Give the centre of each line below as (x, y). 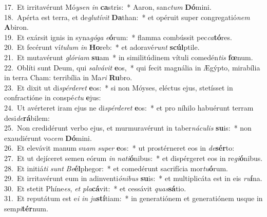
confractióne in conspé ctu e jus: (53, 97)
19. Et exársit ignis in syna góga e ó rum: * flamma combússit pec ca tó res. (118, 37)
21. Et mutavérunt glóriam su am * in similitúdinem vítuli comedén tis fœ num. (129, 57)
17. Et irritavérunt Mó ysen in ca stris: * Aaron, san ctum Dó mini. (108, 7)
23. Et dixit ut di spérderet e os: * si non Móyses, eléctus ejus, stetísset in (119, 87)
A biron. (17, 27)
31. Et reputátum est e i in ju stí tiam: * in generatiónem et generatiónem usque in (133, 198)
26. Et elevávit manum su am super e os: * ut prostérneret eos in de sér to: (119, 148)
